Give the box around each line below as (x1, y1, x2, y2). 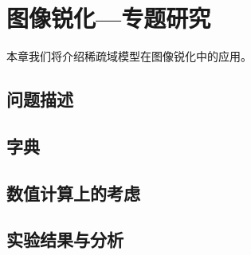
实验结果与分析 (6, 227, 124, 252)
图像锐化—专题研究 (6, 2, 211, 34)
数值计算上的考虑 (6, 180, 140, 205)
